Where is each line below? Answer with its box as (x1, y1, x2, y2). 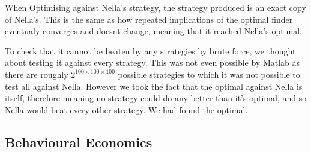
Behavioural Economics (5, 132, 152, 151)
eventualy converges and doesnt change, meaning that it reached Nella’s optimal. (5, 25, 302, 37)
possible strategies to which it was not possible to (118, 68, 300, 80)
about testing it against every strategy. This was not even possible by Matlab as (5, 56, 300, 69)
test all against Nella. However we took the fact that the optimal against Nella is (5, 80, 303, 92)
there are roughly (5, 68, 68, 80)
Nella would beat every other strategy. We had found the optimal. (5, 103, 248, 115)
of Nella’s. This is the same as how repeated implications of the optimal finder (5, 13, 293, 25)
